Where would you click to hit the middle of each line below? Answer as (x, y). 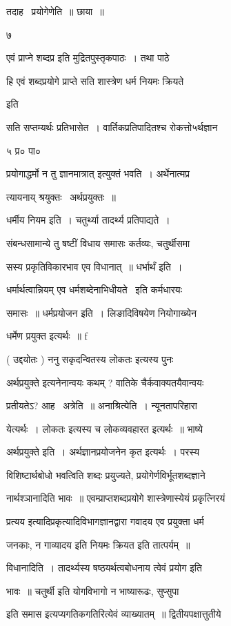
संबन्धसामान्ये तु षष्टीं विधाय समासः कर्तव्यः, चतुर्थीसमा (98, 243)
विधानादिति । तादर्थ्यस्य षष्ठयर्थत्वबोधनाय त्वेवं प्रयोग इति (104, 568)
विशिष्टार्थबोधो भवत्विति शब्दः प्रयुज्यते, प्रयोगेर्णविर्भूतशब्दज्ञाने (106, 475)
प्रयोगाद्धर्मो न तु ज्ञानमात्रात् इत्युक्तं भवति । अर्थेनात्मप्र (98, 174)
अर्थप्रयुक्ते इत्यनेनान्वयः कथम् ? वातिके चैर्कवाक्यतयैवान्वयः (105, 382)
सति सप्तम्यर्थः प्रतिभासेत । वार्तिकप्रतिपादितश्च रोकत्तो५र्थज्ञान (112, 127)
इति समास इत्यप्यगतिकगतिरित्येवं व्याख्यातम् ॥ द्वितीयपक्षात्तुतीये (114, 614)
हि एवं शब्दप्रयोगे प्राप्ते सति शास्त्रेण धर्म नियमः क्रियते (95, 80)
